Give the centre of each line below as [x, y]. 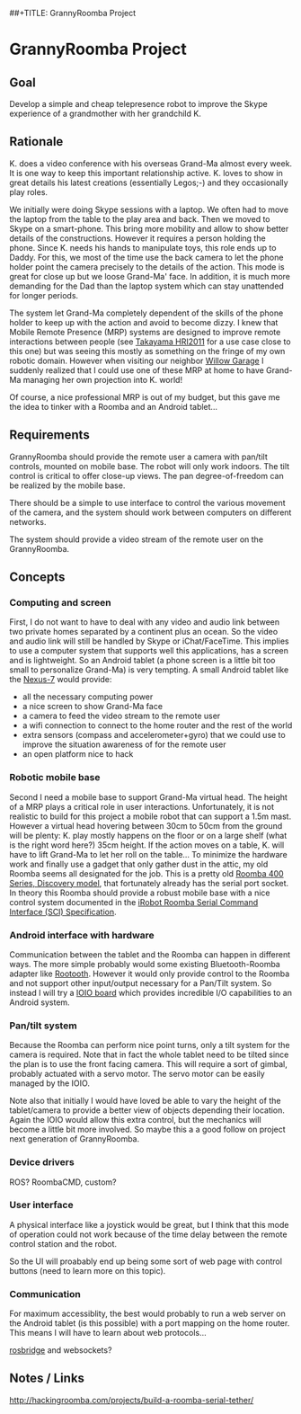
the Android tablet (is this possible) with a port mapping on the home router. [150, 1323]
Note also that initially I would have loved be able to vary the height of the [145, 1101]
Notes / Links [47, 1378]
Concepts [37, 578]
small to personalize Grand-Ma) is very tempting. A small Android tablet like [149, 670]
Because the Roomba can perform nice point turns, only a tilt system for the [150, 1045]
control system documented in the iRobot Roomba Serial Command [134, 902]
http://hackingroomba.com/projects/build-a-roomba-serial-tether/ [132, 1400]
